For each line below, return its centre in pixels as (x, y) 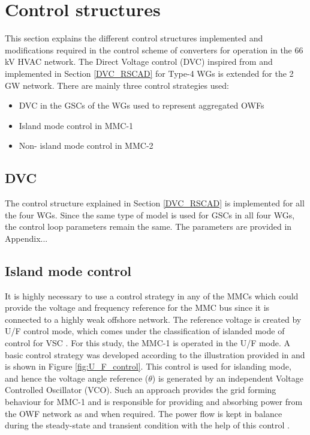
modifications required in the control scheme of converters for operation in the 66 (154, 49)
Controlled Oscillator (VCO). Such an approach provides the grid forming (141, 390)
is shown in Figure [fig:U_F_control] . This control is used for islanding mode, (148, 366)
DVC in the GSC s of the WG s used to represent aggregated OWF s (142, 105)
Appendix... (26, 238)
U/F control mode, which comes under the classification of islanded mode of (145, 331)
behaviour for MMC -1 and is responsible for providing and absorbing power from (154, 401)
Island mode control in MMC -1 (76, 125)
